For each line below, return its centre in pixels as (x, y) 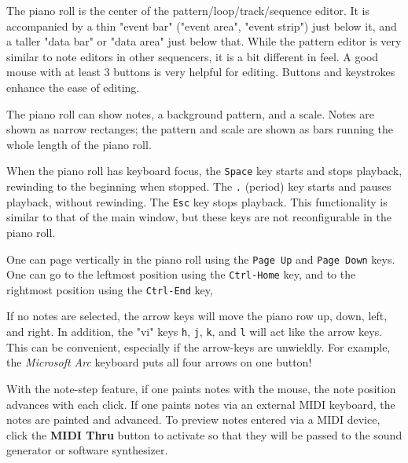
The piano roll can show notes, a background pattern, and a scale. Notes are (190, 113)
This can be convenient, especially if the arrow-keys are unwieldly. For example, (198, 346)
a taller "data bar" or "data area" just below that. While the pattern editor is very (204, 41)
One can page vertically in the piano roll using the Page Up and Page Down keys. (201, 259)
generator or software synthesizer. (87, 450)
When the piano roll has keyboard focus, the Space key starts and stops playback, (204, 171)
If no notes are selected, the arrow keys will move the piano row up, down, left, (197, 316)
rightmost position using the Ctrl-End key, (110, 289)
